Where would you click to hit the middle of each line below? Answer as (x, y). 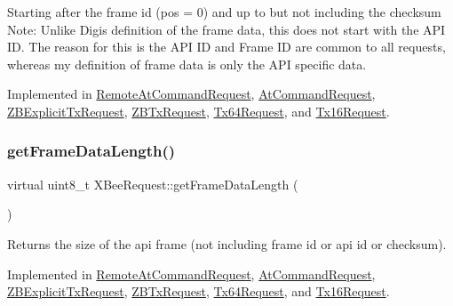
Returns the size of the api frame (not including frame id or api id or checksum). (227, 243)
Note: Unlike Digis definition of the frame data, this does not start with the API (226, 29)
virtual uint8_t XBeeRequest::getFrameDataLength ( (153, 184)
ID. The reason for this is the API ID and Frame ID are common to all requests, (226, 47)
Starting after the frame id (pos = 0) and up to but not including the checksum (224, 12)
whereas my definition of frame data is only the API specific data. (187, 64)
